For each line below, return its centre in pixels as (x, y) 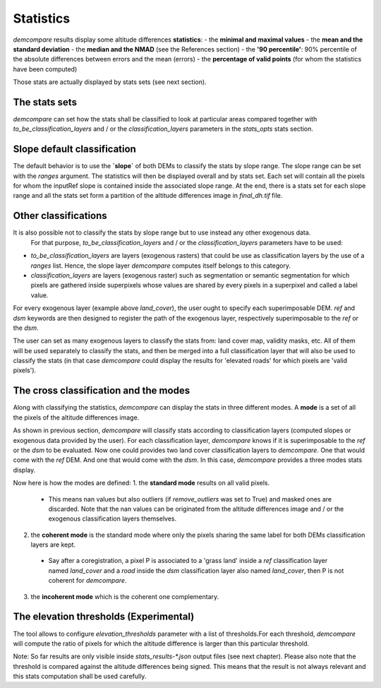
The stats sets (45, 102)
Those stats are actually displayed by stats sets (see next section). (110, 82)
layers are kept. (53, 545)
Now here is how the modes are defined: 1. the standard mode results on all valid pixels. (141, 483)
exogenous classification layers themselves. (113, 518)
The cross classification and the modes (102, 391)
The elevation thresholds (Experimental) (104, 617)
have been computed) (45, 69)
